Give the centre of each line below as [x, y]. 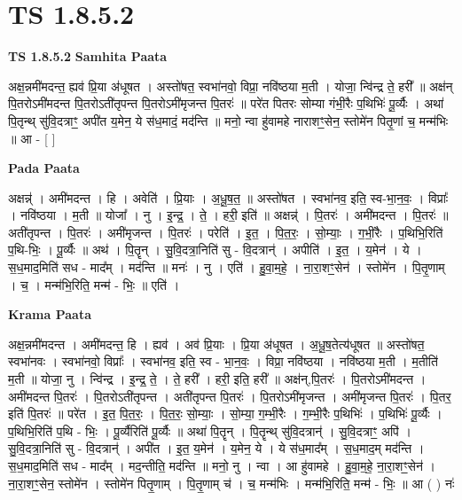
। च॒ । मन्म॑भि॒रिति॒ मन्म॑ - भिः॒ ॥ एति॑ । [94, 284]
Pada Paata [44, 168]
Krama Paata [50, 314]
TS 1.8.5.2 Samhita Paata [88, 56]
